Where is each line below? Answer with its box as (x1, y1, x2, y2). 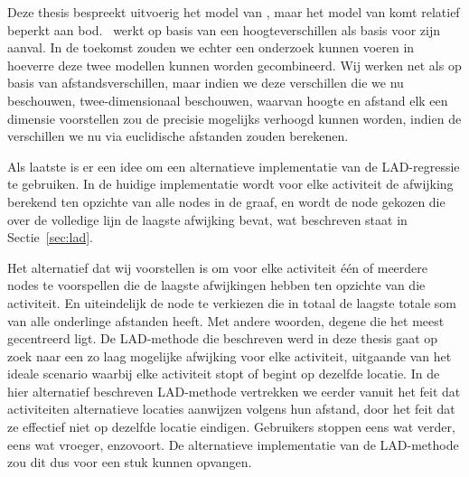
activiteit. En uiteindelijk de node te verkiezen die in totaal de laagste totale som (7, 293, 456, 312)
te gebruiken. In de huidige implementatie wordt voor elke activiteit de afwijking (7, 174, 454, 193)
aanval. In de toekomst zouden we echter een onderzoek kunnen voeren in (7, 38, 415, 57)
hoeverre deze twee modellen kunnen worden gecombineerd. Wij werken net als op (7, 55, 462, 74)
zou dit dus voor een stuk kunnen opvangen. (7, 453, 252, 472)
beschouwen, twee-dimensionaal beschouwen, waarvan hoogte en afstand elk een (7, 90, 448, 109)
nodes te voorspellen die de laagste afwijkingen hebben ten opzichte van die (7, 276, 426, 295)
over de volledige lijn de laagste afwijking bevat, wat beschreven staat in (7, 210, 408, 229)
